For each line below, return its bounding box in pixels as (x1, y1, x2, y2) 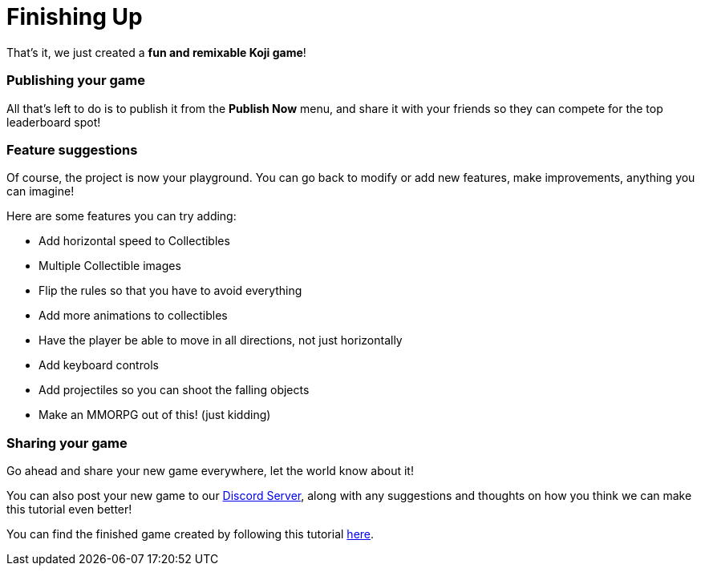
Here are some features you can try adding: (6, 209, 237, 224)
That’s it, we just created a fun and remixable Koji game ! (6, 45, 306, 59)
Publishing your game (6, 72, 145, 89)
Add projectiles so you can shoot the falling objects (38, 383, 310, 397)
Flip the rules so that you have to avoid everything (38, 284, 302, 298)
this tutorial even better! (6, 502, 132, 516)
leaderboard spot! (6, 115, 101, 129)
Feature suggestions (6, 141, 138, 158)
